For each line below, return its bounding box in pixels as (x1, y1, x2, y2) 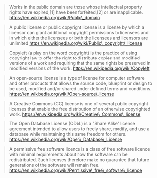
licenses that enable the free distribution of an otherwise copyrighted (9, 106, 151, 112)
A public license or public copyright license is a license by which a (9, 24, 144, 30)
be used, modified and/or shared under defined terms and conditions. (9, 86, 152, 91)
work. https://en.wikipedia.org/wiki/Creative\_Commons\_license (9, 111, 141, 117)
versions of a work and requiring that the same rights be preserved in (9, 60, 151, 66)
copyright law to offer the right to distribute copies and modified (9, 55, 140, 61)
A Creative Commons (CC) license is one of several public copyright (9, 101, 149, 106)
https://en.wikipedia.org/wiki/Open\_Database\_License (9, 136, 122, 142)
